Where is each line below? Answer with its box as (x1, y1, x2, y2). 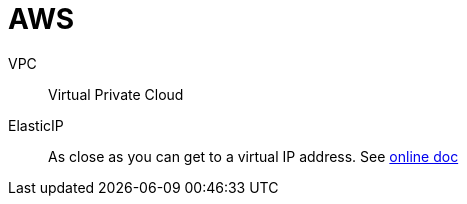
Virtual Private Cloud (48, 85, 184, 103)
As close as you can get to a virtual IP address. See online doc (48, 147, 459, 165)
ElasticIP (8, 116, 64, 134)
